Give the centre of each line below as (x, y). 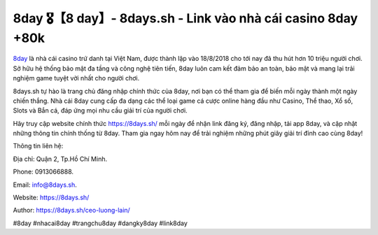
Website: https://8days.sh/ (51, 198)
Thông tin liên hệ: (38, 146)
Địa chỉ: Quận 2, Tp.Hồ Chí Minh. (60, 159)
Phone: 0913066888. (43, 172)
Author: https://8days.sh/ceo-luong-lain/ (72, 211)
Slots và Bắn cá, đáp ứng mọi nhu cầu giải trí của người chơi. (100, 111)
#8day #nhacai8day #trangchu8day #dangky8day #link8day (100, 223)
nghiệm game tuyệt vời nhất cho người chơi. (76, 78)
